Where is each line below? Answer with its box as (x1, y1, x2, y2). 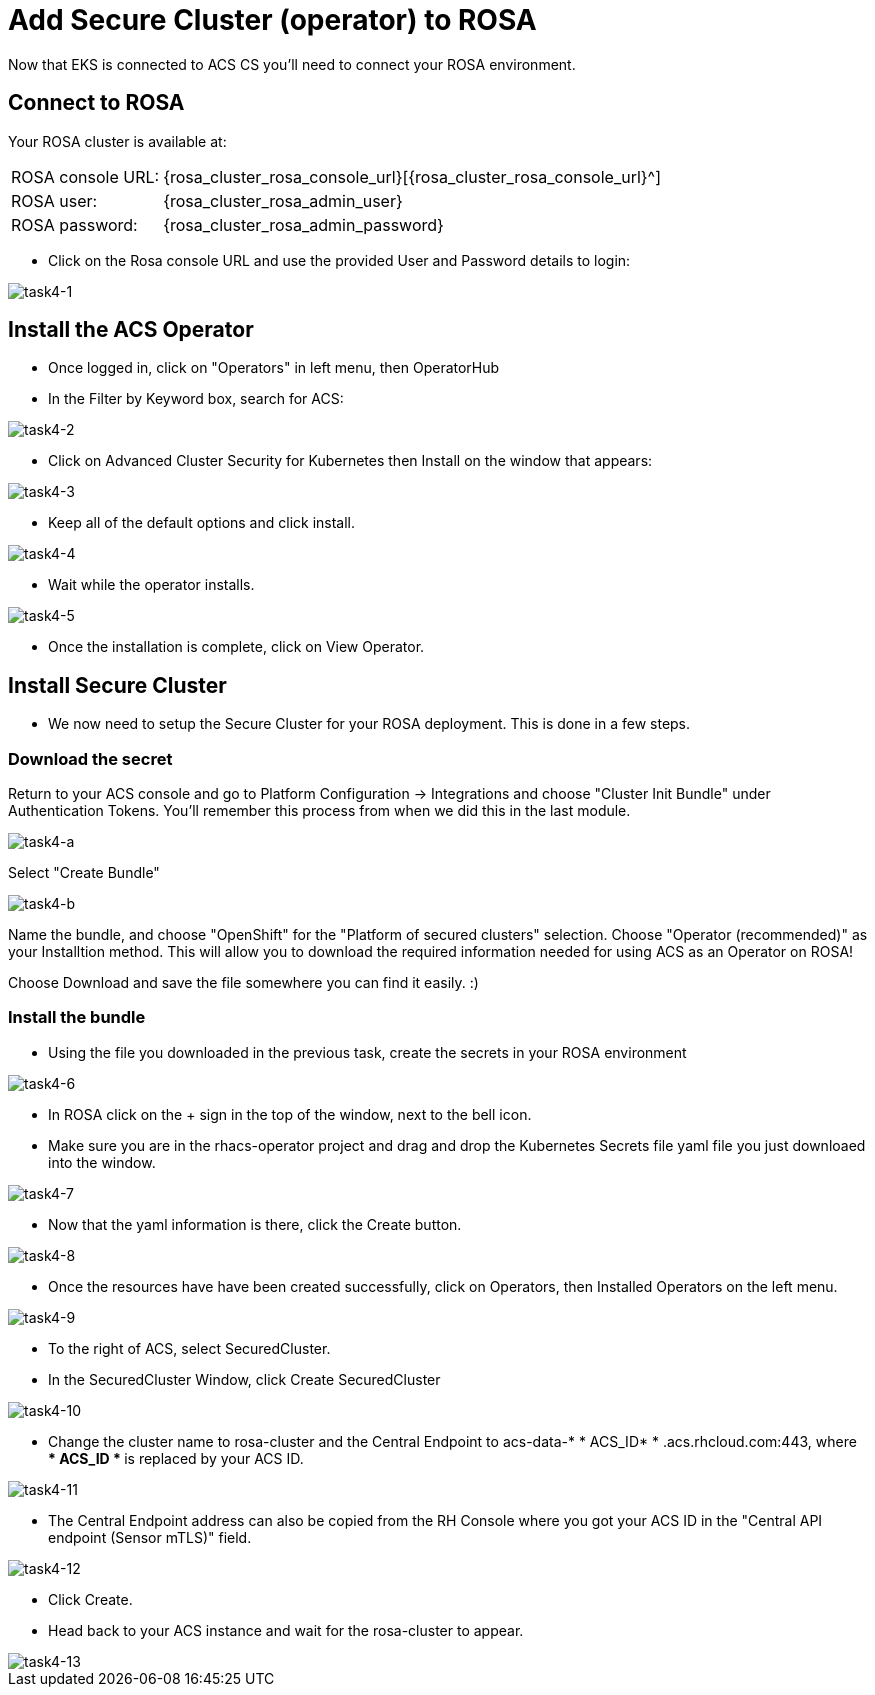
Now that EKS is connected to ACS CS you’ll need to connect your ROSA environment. (8, 55, 576, 73)
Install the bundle (8, 1007, 146, 1028)
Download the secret (8, 748, 173, 769)
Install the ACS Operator (8, 317, 254, 343)
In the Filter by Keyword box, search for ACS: (48, 390, 344, 408)
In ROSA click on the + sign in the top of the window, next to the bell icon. (48, 1105, 532, 1123)
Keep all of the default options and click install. (48, 514, 356, 532)
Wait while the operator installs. (48, 576, 255, 594)
